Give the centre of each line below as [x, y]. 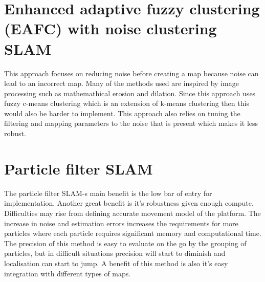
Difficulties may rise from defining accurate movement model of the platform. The [132, 213]
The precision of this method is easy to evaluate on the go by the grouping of [125, 243]
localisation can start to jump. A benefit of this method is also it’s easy [116, 263]
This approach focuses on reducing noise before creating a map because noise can [131, 73]
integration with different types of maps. [68, 273]
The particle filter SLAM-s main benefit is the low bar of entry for [108, 193]
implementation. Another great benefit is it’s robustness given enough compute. [129, 203]
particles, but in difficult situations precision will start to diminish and [115, 253]
